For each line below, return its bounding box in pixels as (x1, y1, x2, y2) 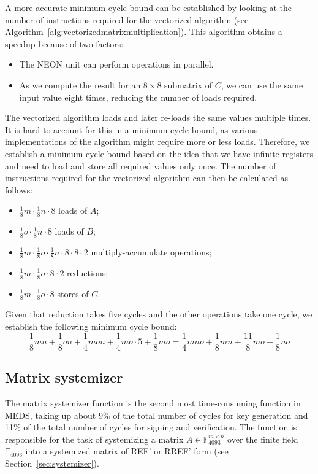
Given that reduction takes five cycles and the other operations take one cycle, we (5, 308, 312, 321)
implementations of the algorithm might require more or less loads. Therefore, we (5, 135, 310, 148)
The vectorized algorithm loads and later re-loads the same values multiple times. (5, 111, 311, 124)
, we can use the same (221, 78, 303, 91)
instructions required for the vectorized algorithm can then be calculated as (5, 171, 289, 184)
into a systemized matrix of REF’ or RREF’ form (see (25, 445, 229, 457)
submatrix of (164, 78, 212, 91)
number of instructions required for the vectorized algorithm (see (5, 13, 249, 26)
